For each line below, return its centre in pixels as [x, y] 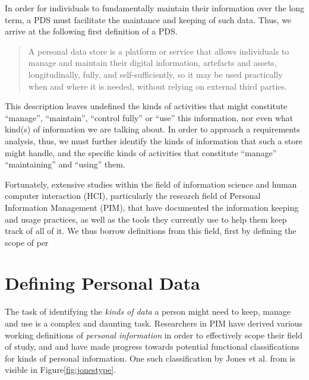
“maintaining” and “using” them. [65, 164]
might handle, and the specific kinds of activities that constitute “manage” [141, 152]
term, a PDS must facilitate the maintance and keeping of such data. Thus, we [148, 19]
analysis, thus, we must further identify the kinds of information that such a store [154, 140]
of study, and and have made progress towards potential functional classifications [152, 346]
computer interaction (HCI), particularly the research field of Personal [133, 196]
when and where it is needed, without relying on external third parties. [157, 86]
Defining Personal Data [103, 283]
